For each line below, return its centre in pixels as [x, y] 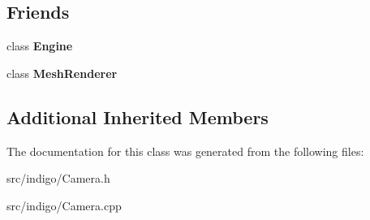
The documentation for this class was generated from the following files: [185, 151]
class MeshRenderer [62, 73]
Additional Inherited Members [138, 116]
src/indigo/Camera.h [58, 178]
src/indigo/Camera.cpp [64, 205]
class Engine [40, 46]
